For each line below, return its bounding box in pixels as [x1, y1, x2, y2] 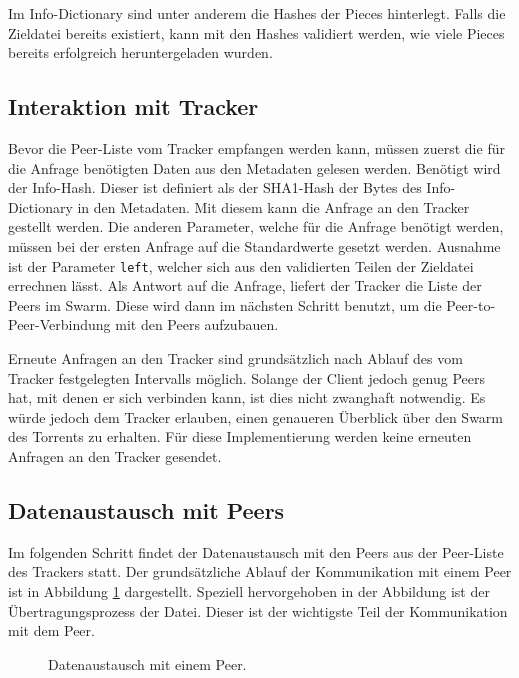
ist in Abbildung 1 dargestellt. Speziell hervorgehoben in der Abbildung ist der [8, 580, 490, 601]
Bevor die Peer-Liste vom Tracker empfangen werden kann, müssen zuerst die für [8, 137, 505, 158]
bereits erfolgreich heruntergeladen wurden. [8, 42, 273, 63]
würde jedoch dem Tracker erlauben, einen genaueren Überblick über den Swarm [8, 406, 503, 427]
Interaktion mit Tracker [8, 91, 259, 122]
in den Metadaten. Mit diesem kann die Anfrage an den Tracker [77, 196, 470, 217]
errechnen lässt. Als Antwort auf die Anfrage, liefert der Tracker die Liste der [8, 275, 482, 296]
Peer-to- [446, 294, 496, 315]
